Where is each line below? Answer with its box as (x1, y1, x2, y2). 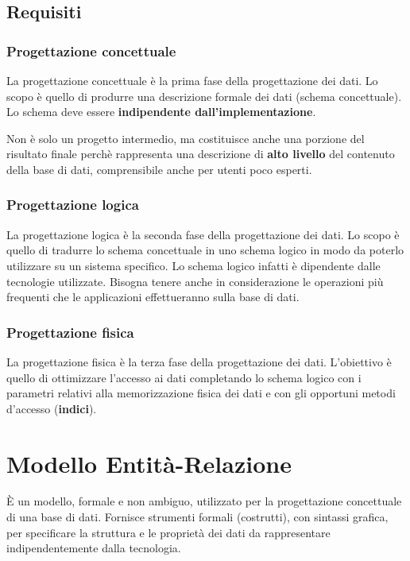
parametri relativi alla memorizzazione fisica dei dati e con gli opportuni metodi (6, 385, 396, 401)
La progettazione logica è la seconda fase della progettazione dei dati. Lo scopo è (6, 226, 400, 242)
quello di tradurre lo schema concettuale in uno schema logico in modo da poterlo (6, 242, 404, 258)
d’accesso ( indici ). (6, 400, 97, 416)
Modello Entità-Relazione (6, 447, 292, 479)
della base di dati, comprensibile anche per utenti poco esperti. (6, 161, 312, 177)
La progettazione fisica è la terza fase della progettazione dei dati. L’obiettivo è (6, 353, 392, 369)
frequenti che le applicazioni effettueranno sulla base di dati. (6, 288, 300, 305)
